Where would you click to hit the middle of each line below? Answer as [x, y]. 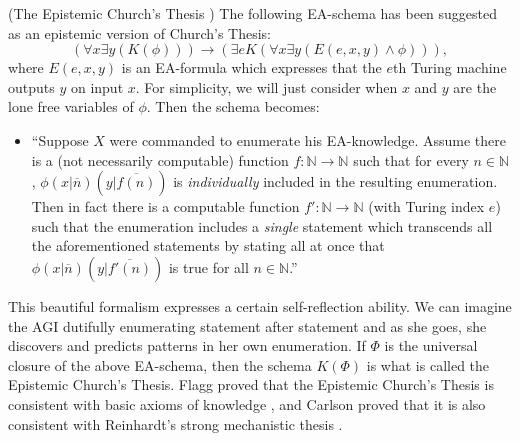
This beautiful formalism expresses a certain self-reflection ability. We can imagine [260, 305]
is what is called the [428, 364]
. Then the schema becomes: [233, 106]
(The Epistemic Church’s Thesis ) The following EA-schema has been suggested [253, 13]
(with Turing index [426, 206]
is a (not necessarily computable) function [160, 159]
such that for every [411, 159]
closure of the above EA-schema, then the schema [160, 364]
